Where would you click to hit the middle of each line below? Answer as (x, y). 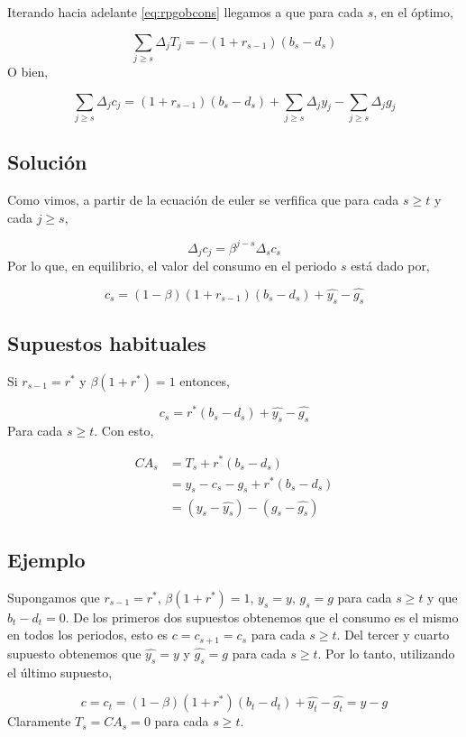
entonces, (205, 381)
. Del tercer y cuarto (393, 635)
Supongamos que (54, 597)
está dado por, (390, 266)
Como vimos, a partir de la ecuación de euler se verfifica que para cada (203, 200)
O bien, (28, 71)
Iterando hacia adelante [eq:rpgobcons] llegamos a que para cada (186, 12)
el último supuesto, (60, 672)
